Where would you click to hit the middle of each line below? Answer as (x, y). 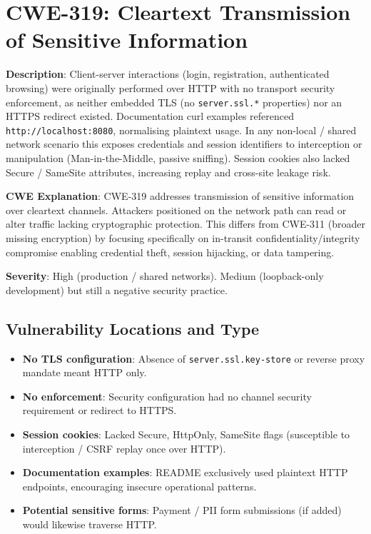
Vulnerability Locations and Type (133, 328)
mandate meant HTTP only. (85, 372)
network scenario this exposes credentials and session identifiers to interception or (184, 144)
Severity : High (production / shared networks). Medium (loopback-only (165, 276)
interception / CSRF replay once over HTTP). (124, 448)
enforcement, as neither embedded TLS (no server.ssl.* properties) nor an (174, 102)
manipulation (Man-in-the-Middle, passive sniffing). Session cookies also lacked (178, 158)
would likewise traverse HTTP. (90, 524)
